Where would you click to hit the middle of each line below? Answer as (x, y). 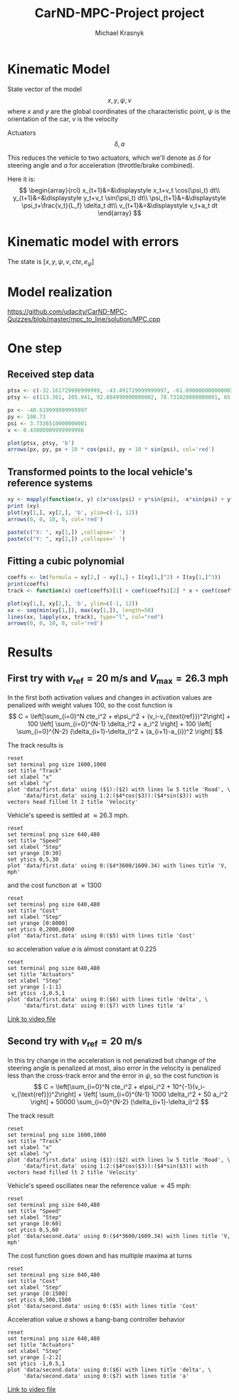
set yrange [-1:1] (34, 987)
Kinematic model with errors (93, 241)
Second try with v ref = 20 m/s (75, 1042)
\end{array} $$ (119, 213)
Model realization (60, 292)
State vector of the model (45, 89)
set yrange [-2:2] (34, 1357)
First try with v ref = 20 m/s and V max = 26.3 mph (118, 679)
